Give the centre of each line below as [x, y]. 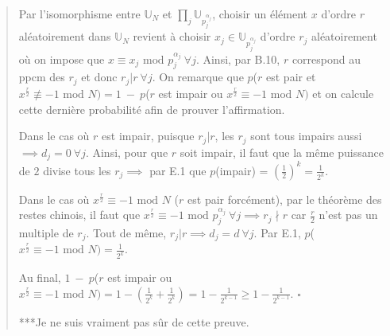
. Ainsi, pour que [127, 152]
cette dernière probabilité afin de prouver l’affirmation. [152, 109]
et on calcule [343, 93]
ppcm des [42, 77]
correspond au [326, 59]
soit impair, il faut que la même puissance [282, 152]
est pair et [291, 77]
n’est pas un [348, 215]
